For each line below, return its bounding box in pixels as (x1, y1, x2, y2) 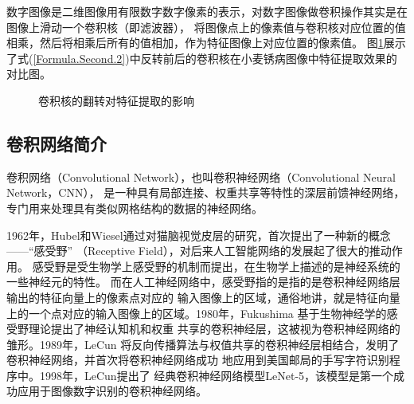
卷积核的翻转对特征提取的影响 (38, 92, 194, 108)
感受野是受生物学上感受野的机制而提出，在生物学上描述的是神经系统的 (32, 257, 400, 274)
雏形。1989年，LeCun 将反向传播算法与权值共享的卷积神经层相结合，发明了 (6, 335, 400, 352)
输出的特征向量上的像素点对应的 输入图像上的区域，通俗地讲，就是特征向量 (6, 288, 400, 305)
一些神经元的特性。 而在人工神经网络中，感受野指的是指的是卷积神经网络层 (6, 273, 400, 290)
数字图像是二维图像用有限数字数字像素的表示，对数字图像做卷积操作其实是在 (6, 3, 408, 19)
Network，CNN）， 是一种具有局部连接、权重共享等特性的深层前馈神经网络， (6, 184, 405, 201)
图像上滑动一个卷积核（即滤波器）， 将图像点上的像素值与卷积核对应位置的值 (6, 18, 406, 35)
